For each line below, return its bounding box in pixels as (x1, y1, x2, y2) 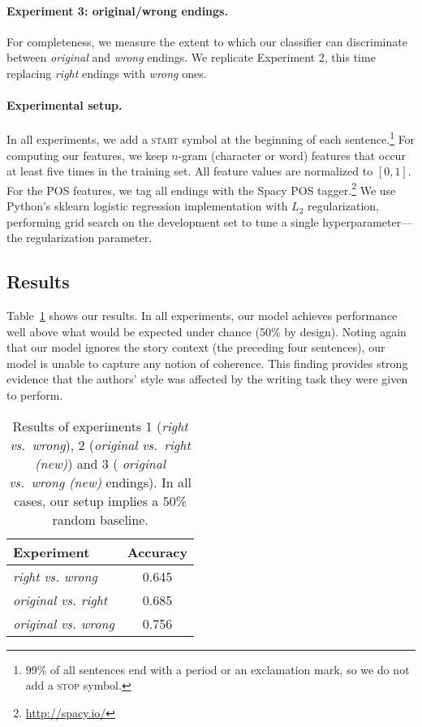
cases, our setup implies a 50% (14, 491, 187, 510)
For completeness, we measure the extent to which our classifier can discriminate (6, 32, 407, 50)
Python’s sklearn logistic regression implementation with (6, 197, 288, 214)
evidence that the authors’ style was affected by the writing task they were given (6, 370, 408, 387)
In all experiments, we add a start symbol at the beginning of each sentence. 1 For (6, 128, 416, 148)
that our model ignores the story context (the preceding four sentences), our (6, 339, 385, 356)
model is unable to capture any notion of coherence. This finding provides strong (6, 354, 408, 371)
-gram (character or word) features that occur (178, 146, 406, 163)
